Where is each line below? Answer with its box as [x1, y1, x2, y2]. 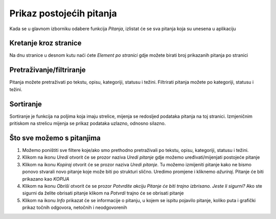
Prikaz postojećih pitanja [9, 8, 117, 19]
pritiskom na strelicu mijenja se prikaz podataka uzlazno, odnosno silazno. [9, 120, 166, 126]
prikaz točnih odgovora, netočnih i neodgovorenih [22, 205, 127, 211]
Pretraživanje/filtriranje [9, 65, 86, 74]
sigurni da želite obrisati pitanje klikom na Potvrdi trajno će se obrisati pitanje [22, 190, 184, 196]
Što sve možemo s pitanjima [9, 134, 101, 142]
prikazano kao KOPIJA [22, 176, 70, 182]
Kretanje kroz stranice [9, 39, 82, 48]
